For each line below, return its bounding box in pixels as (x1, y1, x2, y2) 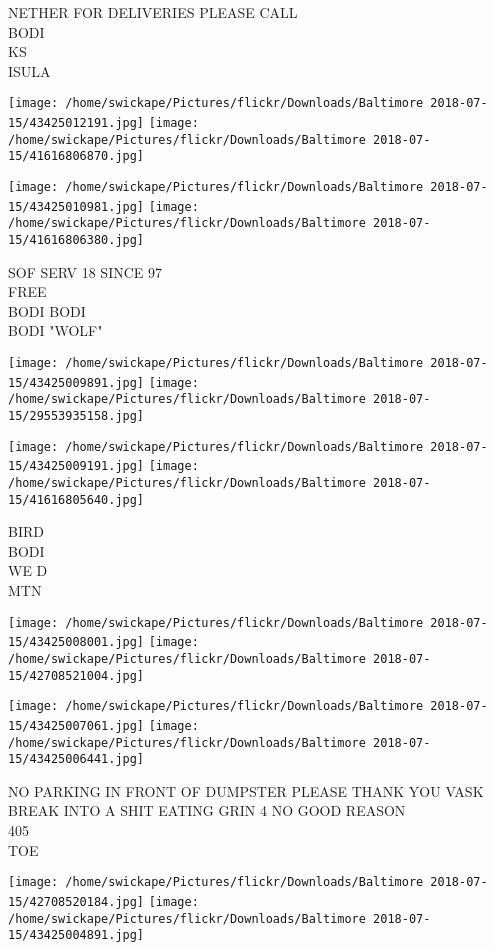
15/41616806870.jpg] (8, 149, 145, 164)
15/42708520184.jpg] (8, 894, 145, 909)
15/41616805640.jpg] (8, 492, 145, 507)
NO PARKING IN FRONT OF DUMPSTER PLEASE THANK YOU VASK (8, 780, 484, 801)
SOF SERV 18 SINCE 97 (8, 261, 163, 282)
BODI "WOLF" (8, 320, 103, 341)
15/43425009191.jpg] (8, 459, 145, 474)
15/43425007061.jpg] (8, 718, 145, 733)
